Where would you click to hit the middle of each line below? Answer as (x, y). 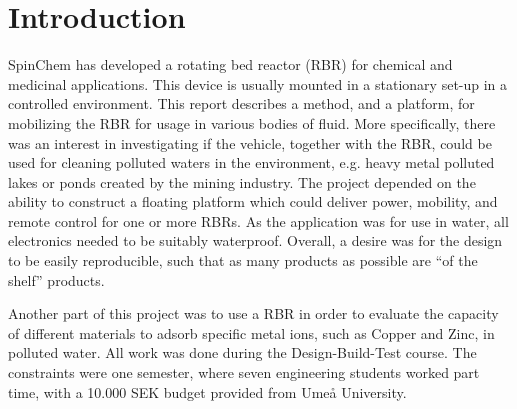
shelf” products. (56, 279)
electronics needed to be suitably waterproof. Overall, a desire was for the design (255, 240)
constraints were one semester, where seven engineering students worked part (244, 372)
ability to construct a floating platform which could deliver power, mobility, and (253, 201)
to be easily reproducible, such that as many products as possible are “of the (243, 260)
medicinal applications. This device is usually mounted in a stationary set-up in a (258, 83)
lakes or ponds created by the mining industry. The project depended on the (242, 181)
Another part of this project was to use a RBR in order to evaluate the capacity (253, 313)
